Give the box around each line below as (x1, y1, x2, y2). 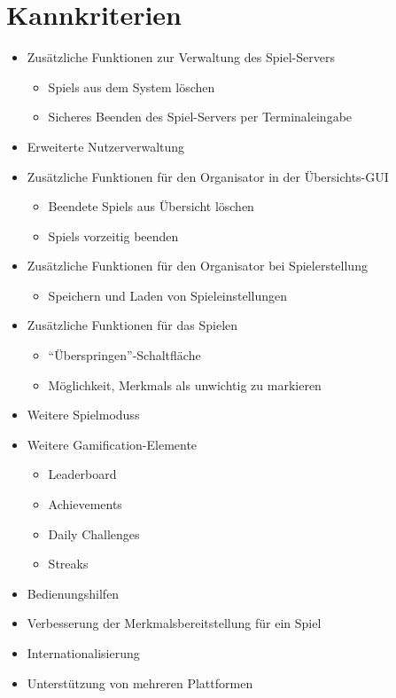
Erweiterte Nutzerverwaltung (27, 137, 185, 155)
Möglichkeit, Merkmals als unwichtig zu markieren (48, 375, 322, 394)
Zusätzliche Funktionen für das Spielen (27, 316, 238, 334)
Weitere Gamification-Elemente (27, 435, 198, 453)
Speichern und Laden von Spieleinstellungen (48, 286, 288, 304)
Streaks (48, 554, 89, 573)
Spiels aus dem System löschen (48, 77, 215, 96)
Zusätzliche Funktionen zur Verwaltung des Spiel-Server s (27, 48, 335, 67)
